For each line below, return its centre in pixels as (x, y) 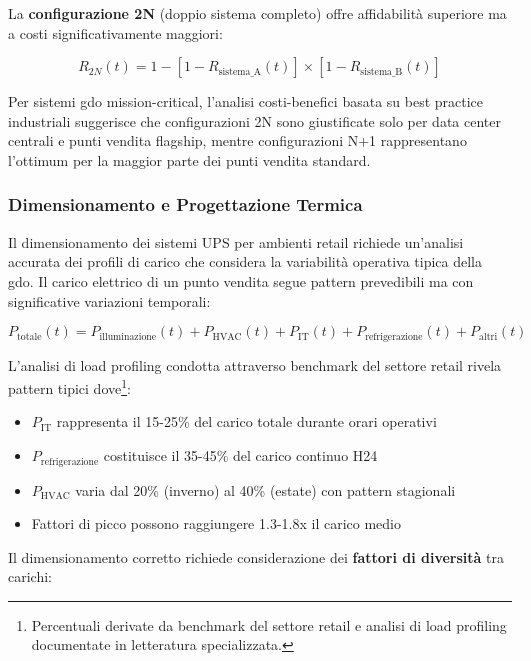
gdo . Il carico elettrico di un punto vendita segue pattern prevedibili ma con (241, 280)
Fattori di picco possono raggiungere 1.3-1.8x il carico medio (216, 523)
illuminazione (128, 336)
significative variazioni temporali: (109, 300)
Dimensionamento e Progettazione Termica (185, 204)
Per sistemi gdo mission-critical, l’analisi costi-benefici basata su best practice (246, 101)
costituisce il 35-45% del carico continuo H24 (240, 455)
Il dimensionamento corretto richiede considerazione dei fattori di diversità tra (256, 556)
